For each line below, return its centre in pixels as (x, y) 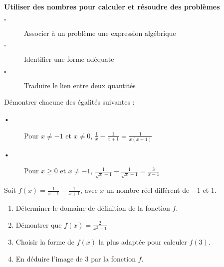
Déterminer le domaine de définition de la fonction (93, 208)
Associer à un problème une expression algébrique (100, 33)
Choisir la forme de (45, 241)
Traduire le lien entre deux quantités (80, 85)
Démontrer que (39, 224)
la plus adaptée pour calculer (143, 241)
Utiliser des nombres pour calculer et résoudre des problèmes (112, 6)
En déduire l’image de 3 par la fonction (76, 258)
